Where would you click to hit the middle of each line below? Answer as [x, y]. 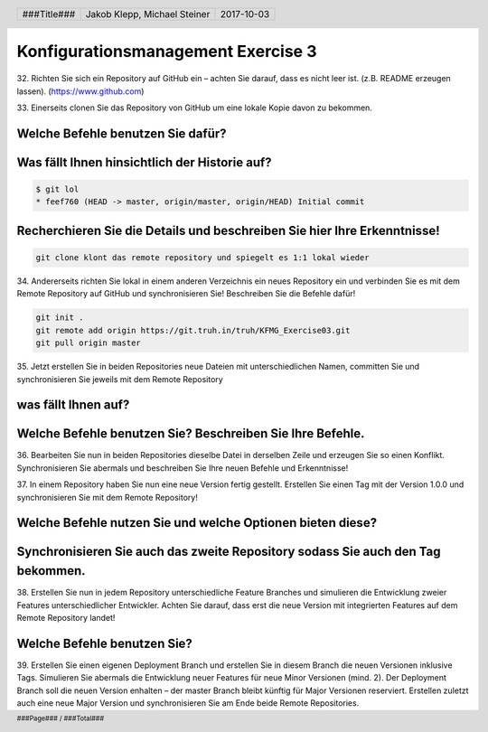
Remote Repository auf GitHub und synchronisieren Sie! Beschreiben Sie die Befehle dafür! [186, 294]
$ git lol [57, 189]
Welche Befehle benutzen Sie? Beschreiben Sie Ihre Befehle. [191, 434]
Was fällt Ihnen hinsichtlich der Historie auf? [144, 162]
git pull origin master [89, 343]
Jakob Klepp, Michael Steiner [148, 14]
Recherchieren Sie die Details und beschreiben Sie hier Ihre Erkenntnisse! [228, 230]
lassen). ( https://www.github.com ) [80, 91]
